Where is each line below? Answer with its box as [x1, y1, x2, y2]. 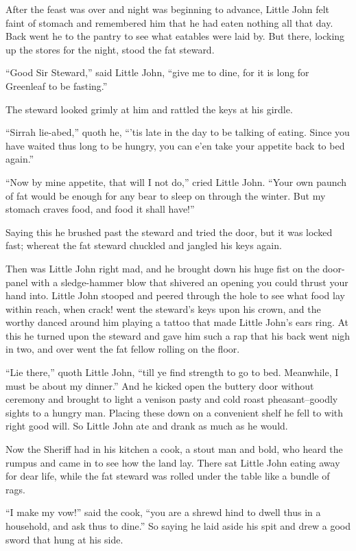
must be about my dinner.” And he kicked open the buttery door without [5, 378, 314, 392]
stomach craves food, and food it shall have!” [5, 202, 195, 216]
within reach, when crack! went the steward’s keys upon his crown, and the [5, 301, 321, 316]
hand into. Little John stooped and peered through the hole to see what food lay [5, 288, 345, 303]
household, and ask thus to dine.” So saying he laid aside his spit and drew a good [5, 519, 351, 532]
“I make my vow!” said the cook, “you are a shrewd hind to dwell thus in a [5, 505, 321, 519]
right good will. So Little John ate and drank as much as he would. [5, 419, 288, 433]
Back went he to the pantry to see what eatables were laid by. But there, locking [5, 29, 345, 43]
